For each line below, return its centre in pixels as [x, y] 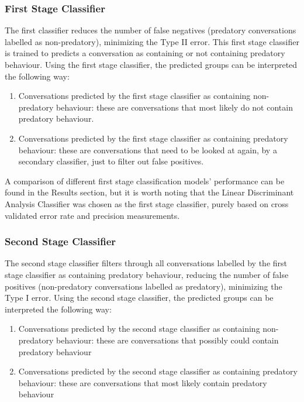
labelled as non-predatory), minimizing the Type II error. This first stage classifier [152, 41]
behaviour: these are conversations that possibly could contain [167, 340]
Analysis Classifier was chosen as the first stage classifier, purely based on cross [147, 203]
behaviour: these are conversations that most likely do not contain [175, 107]
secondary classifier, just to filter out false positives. [111, 161]
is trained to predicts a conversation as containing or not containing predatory [145, 53]
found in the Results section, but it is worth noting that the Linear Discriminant [149, 192]
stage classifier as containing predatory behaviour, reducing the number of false [147, 274]
